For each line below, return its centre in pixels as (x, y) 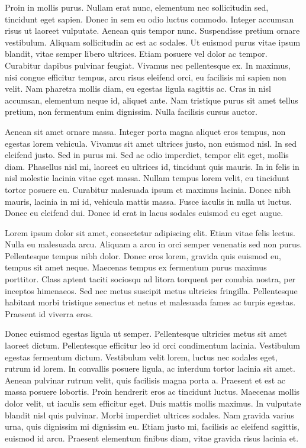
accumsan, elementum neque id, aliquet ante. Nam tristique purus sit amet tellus (152, 100)
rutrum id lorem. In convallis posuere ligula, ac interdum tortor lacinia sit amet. (150, 368)
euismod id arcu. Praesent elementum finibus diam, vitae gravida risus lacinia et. (152, 438)
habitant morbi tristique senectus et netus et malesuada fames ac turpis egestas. (150, 302)
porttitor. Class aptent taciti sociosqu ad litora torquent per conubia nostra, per (150, 279)
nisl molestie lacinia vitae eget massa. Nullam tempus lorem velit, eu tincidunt (147, 178)
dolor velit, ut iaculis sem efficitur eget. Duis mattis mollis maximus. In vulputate (153, 403)
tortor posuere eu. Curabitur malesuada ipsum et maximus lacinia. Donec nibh (148, 189)
